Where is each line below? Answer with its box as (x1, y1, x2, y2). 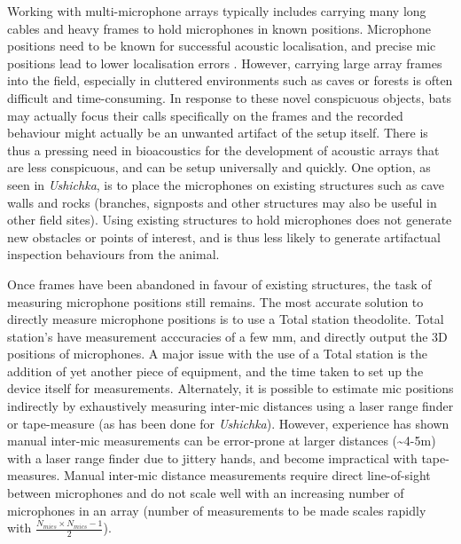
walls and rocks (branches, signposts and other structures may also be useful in (7, 193, 437, 211)
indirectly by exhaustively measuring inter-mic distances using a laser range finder (7, 397, 454, 415)
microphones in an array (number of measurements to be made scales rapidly (7, 501, 426, 519)
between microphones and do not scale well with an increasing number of (7, 484, 404, 502)
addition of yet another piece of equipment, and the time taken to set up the (7, 361, 424, 380)
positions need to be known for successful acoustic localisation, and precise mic (7, 36, 436, 55)
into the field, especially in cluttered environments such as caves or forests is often (7, 71, 453, 90)
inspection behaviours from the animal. (7, 245, 220, 264)
